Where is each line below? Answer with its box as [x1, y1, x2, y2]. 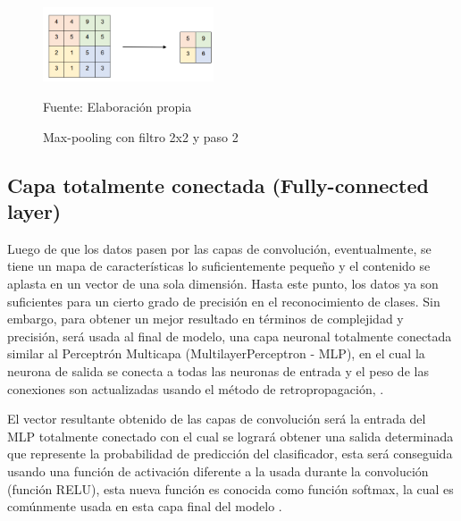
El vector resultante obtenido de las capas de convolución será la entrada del [7, 409, 426, 428]
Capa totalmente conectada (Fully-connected [7, 171, 429, 198]
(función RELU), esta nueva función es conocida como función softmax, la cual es [7, 479, 454, 498]
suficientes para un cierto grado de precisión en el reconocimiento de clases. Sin [7, 291, 440, 310]
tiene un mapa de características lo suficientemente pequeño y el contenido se [7, 256, 431, 275]
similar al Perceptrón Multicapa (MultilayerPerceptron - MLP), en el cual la [7, 344, 425, 363]
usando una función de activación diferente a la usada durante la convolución [7, 461, 429, 480]
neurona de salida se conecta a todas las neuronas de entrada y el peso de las [7, 361, 429, 380]
